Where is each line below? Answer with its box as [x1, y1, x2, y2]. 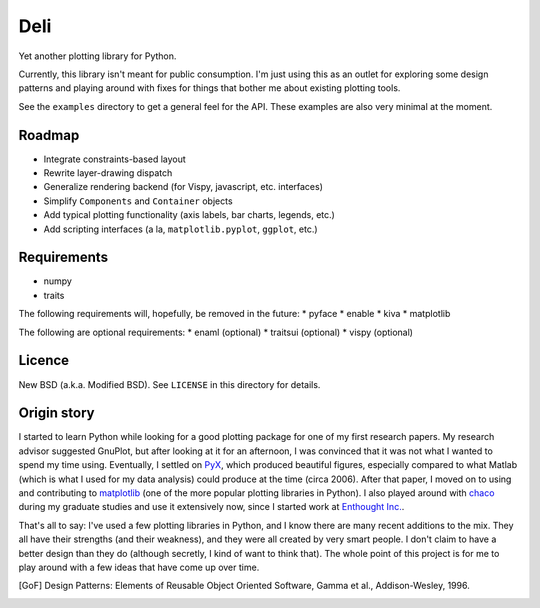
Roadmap [18, 126, 80, 144]
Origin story [18, 405, 95, 422]
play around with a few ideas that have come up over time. [18, 561, 260, 573]
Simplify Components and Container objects [43, 195, 234, 207]
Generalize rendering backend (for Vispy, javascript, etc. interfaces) [43, 181, 324, 193]
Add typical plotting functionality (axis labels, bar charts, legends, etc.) [43, 209, 335, 221]
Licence [18, 352, 70, 369]
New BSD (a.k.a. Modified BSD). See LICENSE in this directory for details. [18, 378, 321, 390]
